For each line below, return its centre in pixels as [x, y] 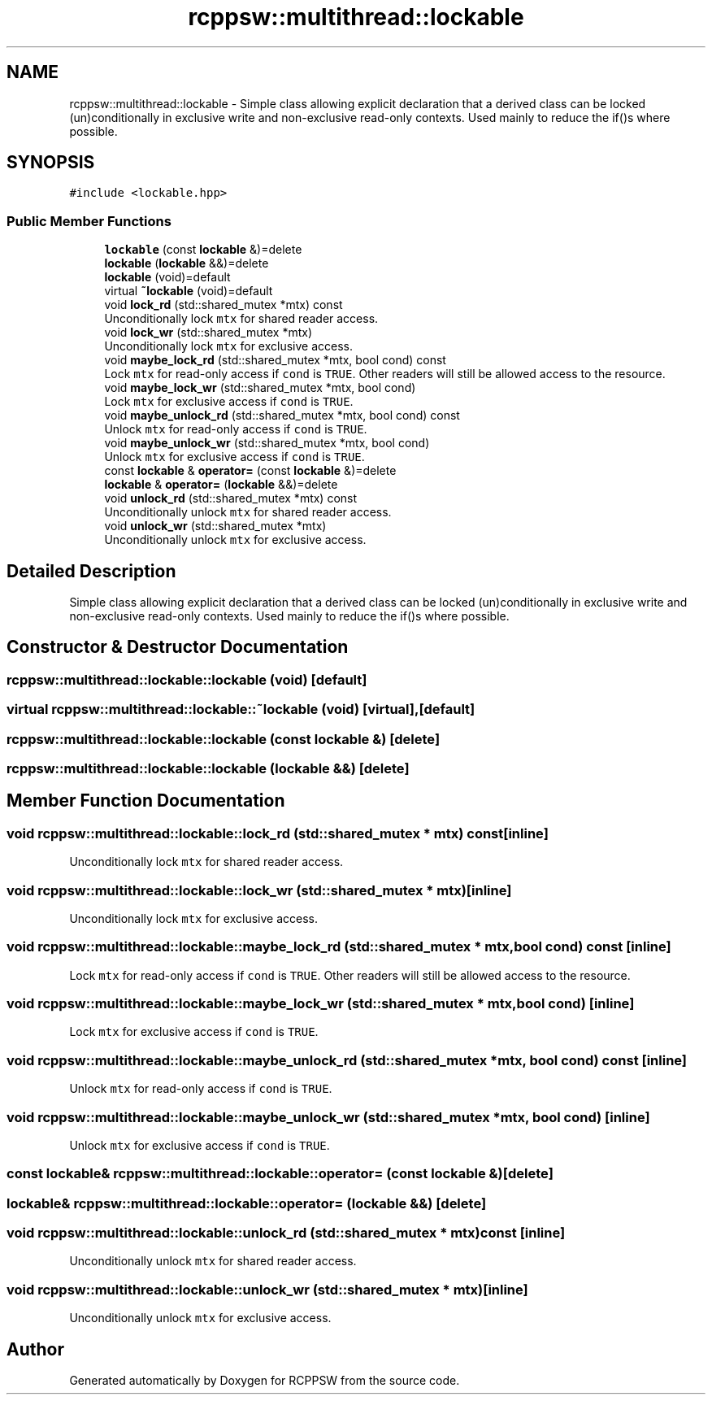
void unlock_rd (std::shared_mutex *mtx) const [231, 498]
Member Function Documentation [146, 801]
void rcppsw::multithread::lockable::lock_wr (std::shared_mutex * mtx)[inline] [259, 890]
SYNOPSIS [51, 163]
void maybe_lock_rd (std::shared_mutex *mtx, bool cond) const [275, 360]
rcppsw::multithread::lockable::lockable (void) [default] [187, 679]
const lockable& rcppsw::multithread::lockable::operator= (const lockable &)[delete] [280, 1174]
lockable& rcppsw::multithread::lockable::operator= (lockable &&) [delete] [247, 1203]
